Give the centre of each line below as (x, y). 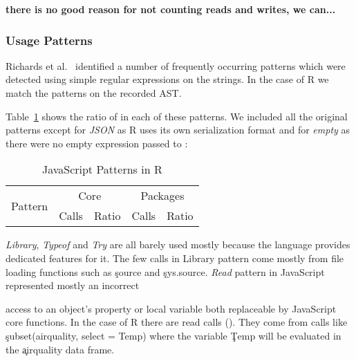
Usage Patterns (49, 40)
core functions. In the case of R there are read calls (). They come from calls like (177, 322)
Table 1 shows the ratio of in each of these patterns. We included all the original (177, 116)
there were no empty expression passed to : (97, 143)
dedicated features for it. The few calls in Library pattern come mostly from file (175, 258)
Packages (162, 196)
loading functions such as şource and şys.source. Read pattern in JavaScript (165, 271)
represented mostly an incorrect (73, 285)
